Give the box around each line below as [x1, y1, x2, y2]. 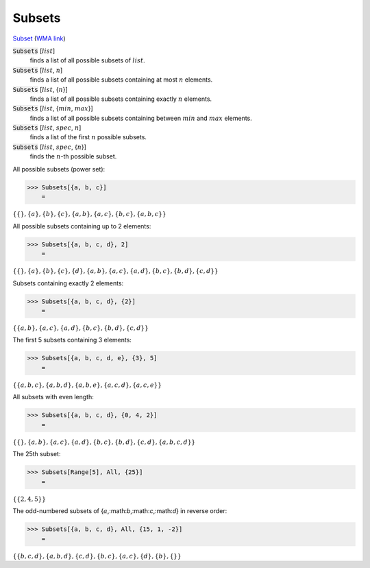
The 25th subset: [12, 450, 61, 458]
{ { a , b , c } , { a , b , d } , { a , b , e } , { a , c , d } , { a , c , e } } [12, 381, 162, 389]
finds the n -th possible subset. [29, 152, 117, 161]
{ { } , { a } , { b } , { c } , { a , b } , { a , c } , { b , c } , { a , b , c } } [12, 210, 166, 217]
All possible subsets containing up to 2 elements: [12, 222, 151, 230]
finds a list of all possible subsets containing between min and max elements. [29, 114, 253, 122]
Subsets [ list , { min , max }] [12, 104, 94, 113]
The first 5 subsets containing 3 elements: [12, 336, 132, 344]
